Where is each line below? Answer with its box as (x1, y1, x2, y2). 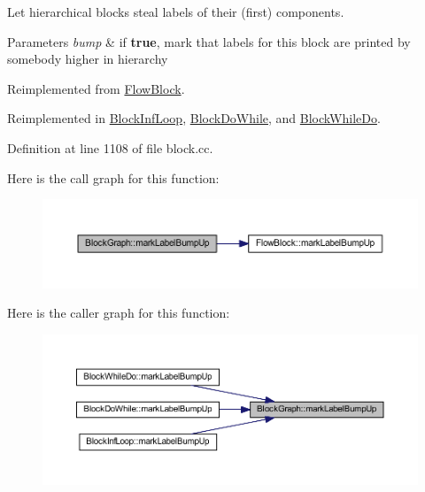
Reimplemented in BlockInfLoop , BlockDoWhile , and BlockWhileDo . (7, 109, 381, 127)
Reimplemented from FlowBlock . (7, 79, 185, 97)
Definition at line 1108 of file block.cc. (7, 138, 213, 157)
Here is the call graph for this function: (7, 168, 220, 187)
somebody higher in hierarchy (7, 50, 168, 68)
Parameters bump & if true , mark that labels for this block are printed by (7, 32, 411, 50)
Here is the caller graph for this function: (7, 304, 230, 322)
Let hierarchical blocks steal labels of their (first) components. (7, 3, 344, 20)
